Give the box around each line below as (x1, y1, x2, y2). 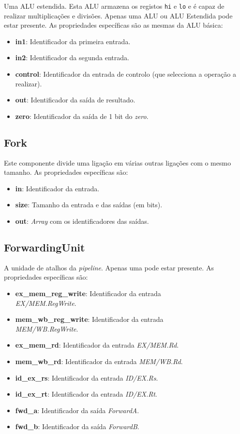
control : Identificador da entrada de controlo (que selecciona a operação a (15, 69, 236, 79)
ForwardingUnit (4, 239, 85, 254)
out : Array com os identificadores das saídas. (15, 216, 149, 226)
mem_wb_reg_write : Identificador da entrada (15, 314, 164, 324)
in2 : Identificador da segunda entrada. (15, 52, 129, 63)
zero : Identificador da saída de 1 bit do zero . (15, 111, 149, 121)
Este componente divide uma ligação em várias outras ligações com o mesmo (4, 157, 231, 167)
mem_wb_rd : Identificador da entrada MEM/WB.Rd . (15, 356, 183, 366)
